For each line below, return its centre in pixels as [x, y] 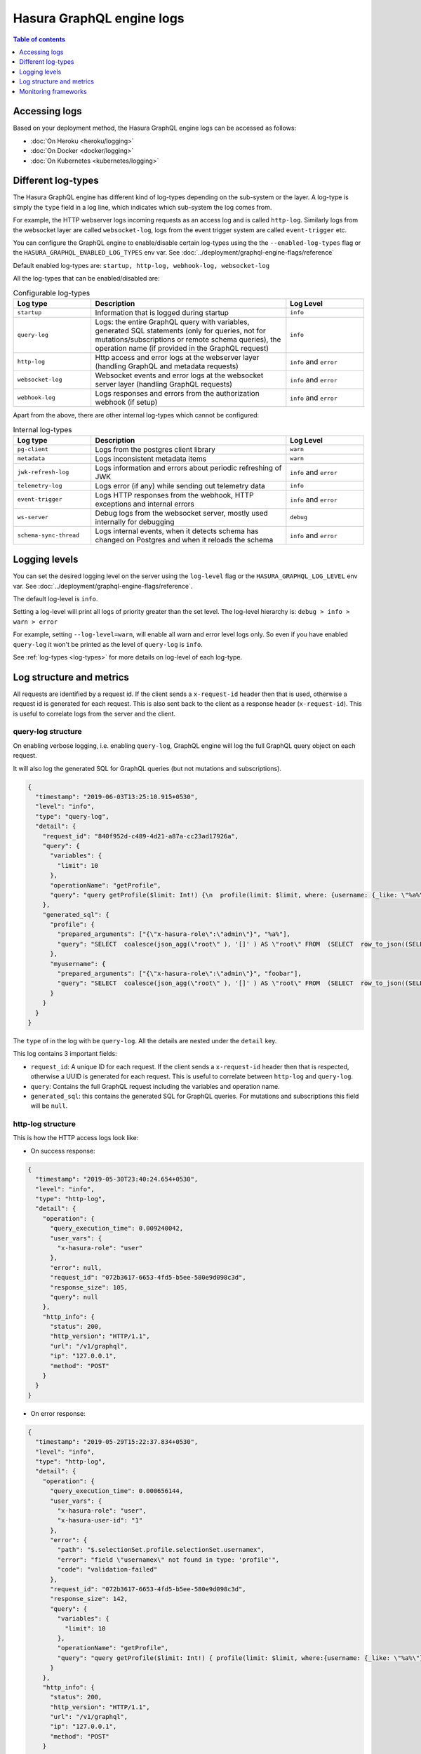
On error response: [58, 1413]
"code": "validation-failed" [107, 1569]
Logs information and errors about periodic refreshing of [188, 468]
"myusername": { [78, 964]
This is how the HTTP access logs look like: [76, 1138]
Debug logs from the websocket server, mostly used [181, 513]
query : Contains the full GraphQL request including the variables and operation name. [155, 1086]
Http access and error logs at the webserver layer [177, 357]
